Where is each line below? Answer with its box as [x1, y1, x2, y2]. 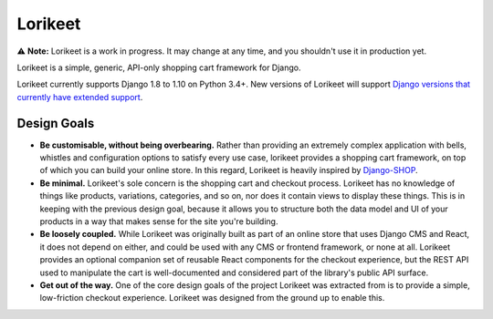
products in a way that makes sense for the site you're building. [39, 215, 278, 227]
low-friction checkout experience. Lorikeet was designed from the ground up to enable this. [39, 293, 385, 304]
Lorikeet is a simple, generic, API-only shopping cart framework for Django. [16, 62, 301, 73]
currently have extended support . [16, 91, 143, 102]
